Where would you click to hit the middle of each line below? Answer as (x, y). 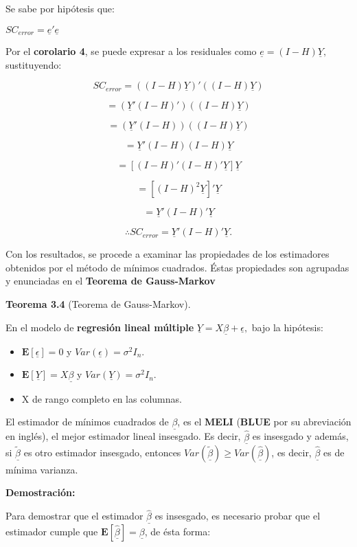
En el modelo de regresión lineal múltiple (100, 327)
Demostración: (41, 492)
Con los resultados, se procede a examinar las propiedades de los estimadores (168, 254)
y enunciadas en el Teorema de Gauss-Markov (111, 281)
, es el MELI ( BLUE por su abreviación (264, 422)
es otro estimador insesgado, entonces (102, 452)
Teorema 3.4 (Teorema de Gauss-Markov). (98, 304)
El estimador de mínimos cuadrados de (87, 422)
